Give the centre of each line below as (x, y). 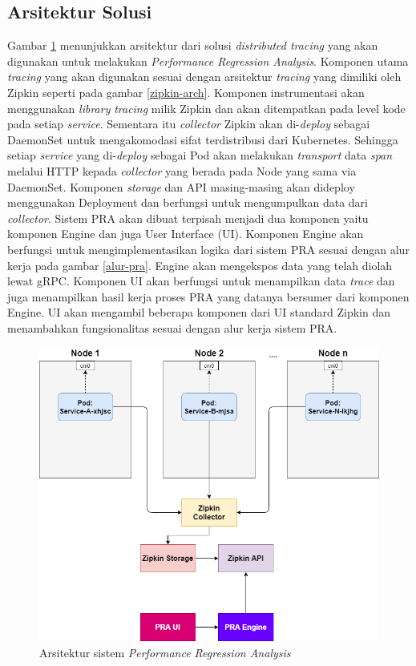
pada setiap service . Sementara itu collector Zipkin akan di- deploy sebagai (189, 124)
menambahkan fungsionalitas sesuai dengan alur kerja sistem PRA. (172, 327)
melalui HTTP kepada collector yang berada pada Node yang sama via (182, 170)
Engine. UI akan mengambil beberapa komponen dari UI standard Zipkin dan (199, 312)
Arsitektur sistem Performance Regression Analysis (165, 652)
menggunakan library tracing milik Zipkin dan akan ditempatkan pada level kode (206, 108)
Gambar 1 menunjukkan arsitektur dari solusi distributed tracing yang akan (193, 45)
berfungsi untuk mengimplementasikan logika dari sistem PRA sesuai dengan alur (208, 249)
